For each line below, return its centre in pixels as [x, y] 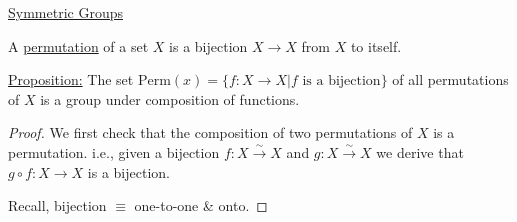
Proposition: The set [71, 79]
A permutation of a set [78, 45]
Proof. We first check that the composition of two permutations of [210, 132]
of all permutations [450, 79]
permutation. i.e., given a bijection [114, 151]
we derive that [420, 151]
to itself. [376, 45]
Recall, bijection [57, 205]
